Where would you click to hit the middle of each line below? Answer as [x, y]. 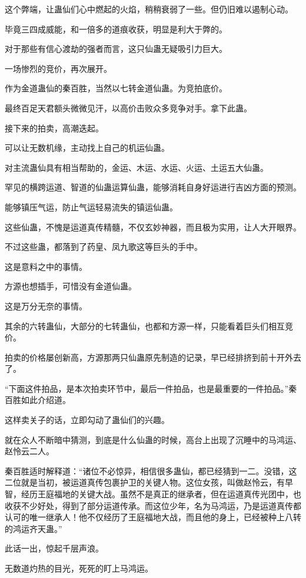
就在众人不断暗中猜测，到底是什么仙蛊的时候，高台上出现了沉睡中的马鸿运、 [153, 439]
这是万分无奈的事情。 [46, 305]
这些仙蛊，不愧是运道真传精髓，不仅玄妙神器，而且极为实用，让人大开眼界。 [153, 227]
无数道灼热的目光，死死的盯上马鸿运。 [79, 568]
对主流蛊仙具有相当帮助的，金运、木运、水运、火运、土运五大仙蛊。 [137, 167]
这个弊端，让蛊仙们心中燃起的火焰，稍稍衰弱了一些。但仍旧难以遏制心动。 [149, 9]
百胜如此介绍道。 [38, 400]
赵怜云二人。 [29, 451]
